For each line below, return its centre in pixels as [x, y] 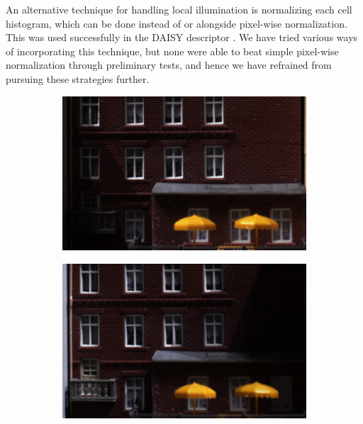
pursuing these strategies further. [78, 78]
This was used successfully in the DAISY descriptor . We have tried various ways [182, 37]
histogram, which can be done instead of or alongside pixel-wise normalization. [177, 23]
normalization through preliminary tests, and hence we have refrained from [169, 65]
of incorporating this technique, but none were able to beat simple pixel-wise [172, 51]
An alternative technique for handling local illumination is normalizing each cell [179, 9]
